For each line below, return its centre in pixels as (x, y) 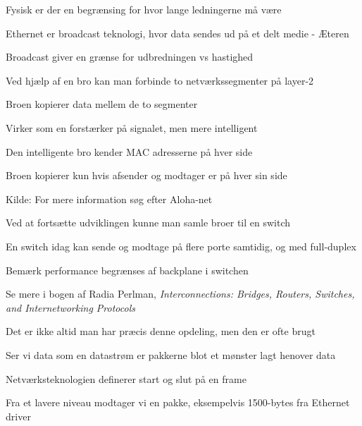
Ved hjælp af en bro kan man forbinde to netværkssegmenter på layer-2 (160, 80)
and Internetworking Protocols (70, 307)
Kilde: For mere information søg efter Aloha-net (109, 199)
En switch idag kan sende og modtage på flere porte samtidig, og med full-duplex (181, 246)
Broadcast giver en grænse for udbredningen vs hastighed (130, 57)
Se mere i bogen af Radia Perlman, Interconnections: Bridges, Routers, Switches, (180, 294)
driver (18, 416)
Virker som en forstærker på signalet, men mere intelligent (132, 127)
